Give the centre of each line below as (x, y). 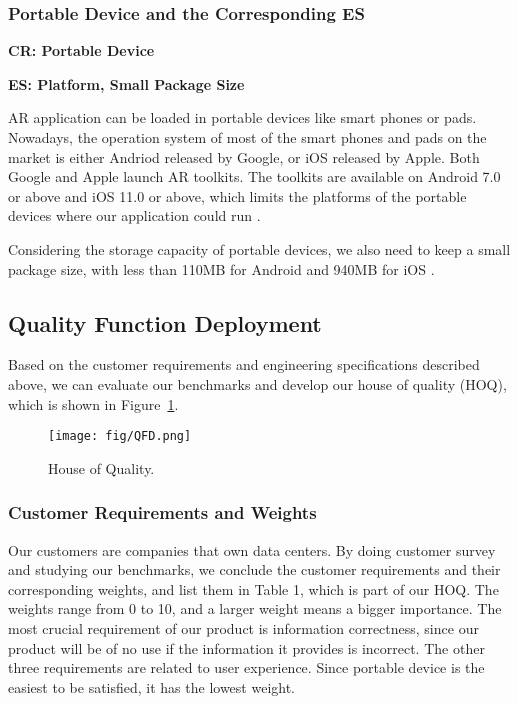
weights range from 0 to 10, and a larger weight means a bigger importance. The (255, 608)
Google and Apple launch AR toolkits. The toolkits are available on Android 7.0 (254, 176)
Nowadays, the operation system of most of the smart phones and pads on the (247, 137)
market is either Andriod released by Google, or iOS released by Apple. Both (244, 156)
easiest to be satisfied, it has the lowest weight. (152, 686)
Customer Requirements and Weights (162, 512)
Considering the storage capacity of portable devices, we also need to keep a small (259, 248)
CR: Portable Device (81, 50)
